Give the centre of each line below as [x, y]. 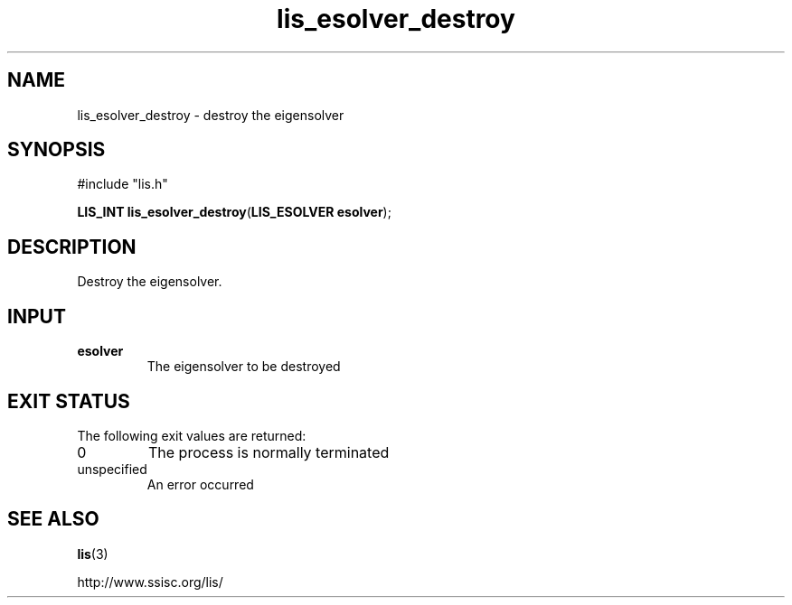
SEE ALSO [53, 519]
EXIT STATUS [69, 401]
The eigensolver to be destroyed [244, 367]
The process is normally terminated [269, 452]
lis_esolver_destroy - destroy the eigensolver [211, 115]
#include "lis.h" [123, 184]
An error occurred [200, 484]
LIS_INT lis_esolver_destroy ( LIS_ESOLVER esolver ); [234, 212]
